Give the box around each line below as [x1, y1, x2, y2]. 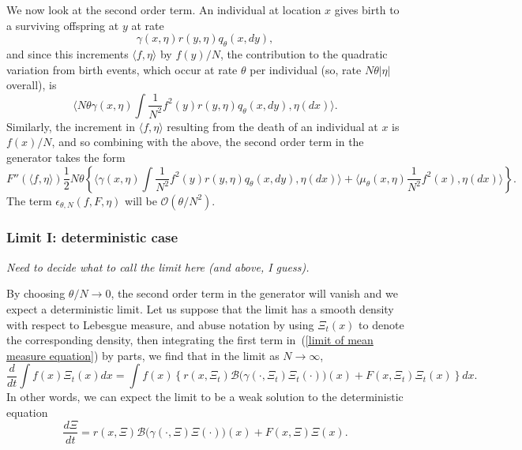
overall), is [6, 77, 57, 93]
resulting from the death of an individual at [167, 118, 378, 134]
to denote [359, 316, 404, 332]
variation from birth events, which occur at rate [6, 61, 238, 77]
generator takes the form [6, 148, 126, 165]
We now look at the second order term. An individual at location [6, 2, 321, 17]
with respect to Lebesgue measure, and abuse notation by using [6, 316, 314, 332]
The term [6, 192, 52, 208]
